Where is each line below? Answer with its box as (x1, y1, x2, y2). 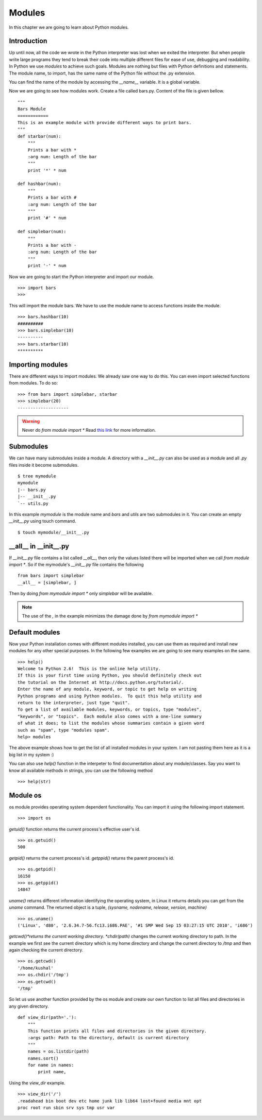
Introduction (9, 37, 48, 45)
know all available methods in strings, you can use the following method (9, 767, 153, 773)
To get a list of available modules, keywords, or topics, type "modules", (17, 707, 202, 713)
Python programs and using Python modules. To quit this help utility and (17, 693, 202, 698)
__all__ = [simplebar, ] (17, 580, 77, 585)
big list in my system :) (9, 752, 54, 757)
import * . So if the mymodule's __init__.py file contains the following (9, 562, 144, 568)
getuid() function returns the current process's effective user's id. (9, 826, 141, 832)
